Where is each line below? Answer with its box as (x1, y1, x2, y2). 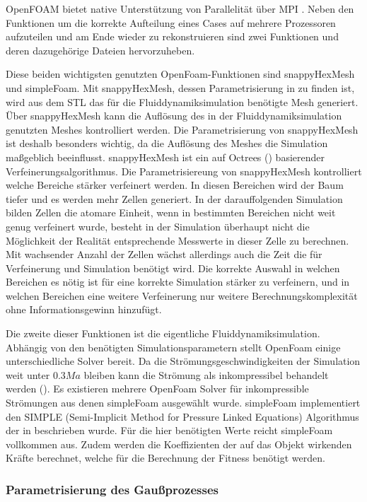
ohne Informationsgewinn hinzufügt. (6, 302, 162, 317)
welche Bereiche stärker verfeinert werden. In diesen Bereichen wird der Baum (6, 177, 344, 192)
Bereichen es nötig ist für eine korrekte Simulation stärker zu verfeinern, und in (6, 274, 350, 289)
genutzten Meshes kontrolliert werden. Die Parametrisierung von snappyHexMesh (6, 122, 359, 136)
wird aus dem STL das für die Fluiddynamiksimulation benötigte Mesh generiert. (6, 94, 359, 109)
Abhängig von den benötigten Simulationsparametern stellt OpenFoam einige (6, 339, 341, 354)
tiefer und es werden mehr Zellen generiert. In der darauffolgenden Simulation (6, 191, 343, 206)
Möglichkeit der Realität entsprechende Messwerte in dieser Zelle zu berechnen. (6, 233, 349, 247)
